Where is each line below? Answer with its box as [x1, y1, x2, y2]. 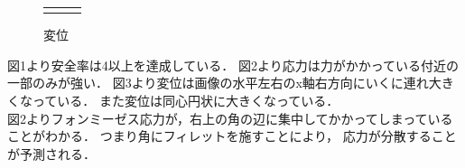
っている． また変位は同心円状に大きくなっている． [32, 91, 339, 110]
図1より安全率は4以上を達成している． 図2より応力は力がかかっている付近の [7, 55, 459, 74]
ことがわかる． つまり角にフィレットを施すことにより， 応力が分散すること [7, 126, 457, 145]
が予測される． [7, 144, 96, 163]
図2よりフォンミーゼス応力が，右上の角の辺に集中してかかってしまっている [7, 108, 453, 127]
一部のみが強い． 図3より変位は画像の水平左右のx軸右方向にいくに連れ [7, 73, 429, 92]
